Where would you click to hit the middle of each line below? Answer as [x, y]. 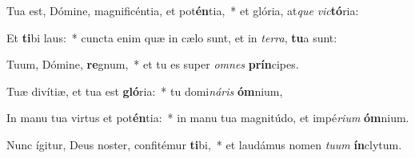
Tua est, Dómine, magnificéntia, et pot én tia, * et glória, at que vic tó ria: [183, 10]
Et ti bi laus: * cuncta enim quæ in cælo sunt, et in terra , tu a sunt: [172, 37]
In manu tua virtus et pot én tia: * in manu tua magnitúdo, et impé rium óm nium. [208, 118]
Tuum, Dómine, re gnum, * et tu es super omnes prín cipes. [153, 64]
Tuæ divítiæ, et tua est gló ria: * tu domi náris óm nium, [145, 91]
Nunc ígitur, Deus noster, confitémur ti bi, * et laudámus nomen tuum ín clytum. [204, 144]
